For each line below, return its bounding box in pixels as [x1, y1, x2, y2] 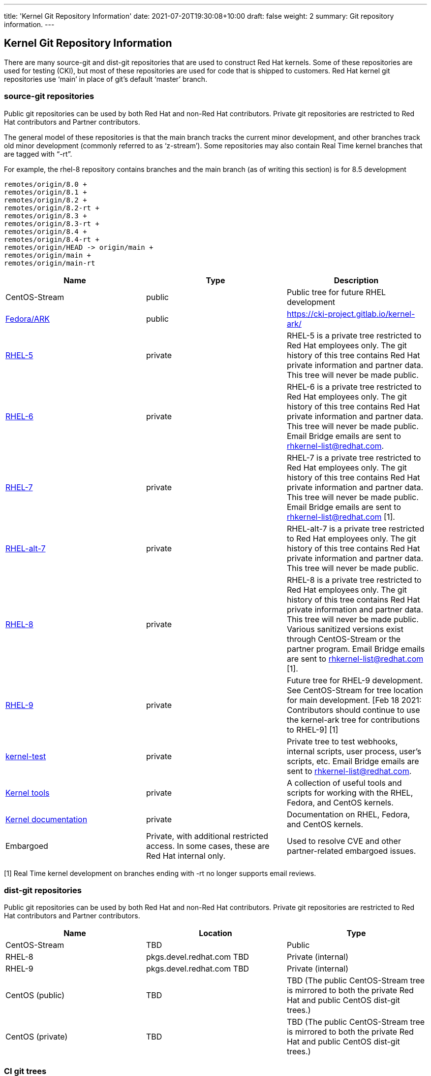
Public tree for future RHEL [286, 287, 386, 297]
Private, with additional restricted [146, 831, 268, 841]
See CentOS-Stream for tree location [286, 685, 423, 695]
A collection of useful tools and [286, 777, 402, 788]
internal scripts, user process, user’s [286, 746, 422, 756]
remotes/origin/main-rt [4, 259, 95, 267]
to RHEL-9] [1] [286, 724, 339, 735]
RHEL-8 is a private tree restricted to [286, 574, 422, 585]
